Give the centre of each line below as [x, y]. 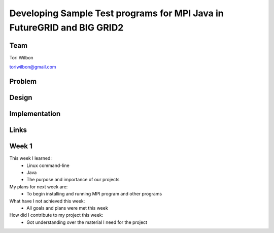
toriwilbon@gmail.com [33, 67]
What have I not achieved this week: [47, 201]
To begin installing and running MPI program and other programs [94, 194]
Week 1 [21, 146]
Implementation [35, 114]
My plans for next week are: [39, 187]
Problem [23, 81]
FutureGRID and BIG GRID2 [66, 27]
